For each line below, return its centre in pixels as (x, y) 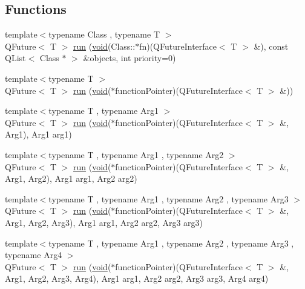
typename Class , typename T (104, 34)
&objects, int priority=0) (130, 58)
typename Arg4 (34, 255)
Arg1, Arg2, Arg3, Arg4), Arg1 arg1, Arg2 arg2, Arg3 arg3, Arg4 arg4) (137, 278)
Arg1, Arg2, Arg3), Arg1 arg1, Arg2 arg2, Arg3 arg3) (104, 222)
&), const (271, 46)
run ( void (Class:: (104, 46)
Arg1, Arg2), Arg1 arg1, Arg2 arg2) (71, 178)
